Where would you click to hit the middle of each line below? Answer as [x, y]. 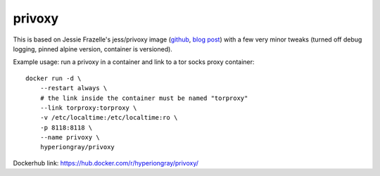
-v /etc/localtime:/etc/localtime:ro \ [109, 118]
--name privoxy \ [70, 138]
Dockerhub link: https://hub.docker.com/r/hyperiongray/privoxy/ [106, 163]
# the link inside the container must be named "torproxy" [144, 98]
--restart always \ [74, 88]
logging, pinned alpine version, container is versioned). [93, 49]
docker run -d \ [53, 78]
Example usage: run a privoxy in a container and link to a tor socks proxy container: [134, 62]
